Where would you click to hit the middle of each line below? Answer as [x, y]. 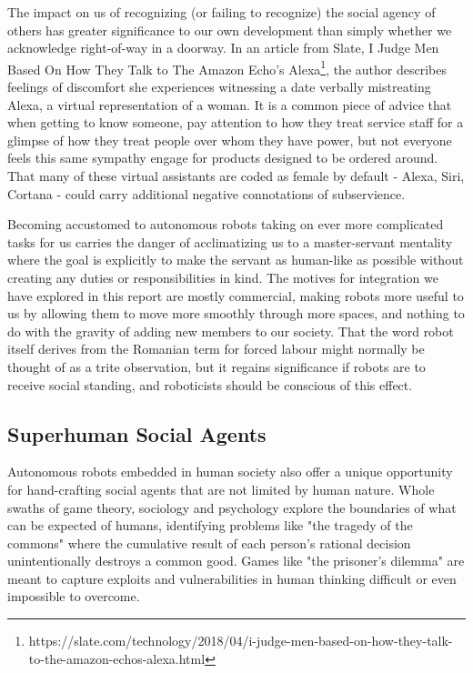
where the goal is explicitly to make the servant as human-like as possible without [236, 260]
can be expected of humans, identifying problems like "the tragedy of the [210, 525]
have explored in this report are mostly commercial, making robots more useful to [236, 295]
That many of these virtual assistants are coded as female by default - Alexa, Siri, [236, 176]
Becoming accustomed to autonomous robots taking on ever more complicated [226, 224]
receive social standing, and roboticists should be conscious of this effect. [210, 384]
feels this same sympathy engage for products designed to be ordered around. [223, 158]
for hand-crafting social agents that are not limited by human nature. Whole [221, 489]
